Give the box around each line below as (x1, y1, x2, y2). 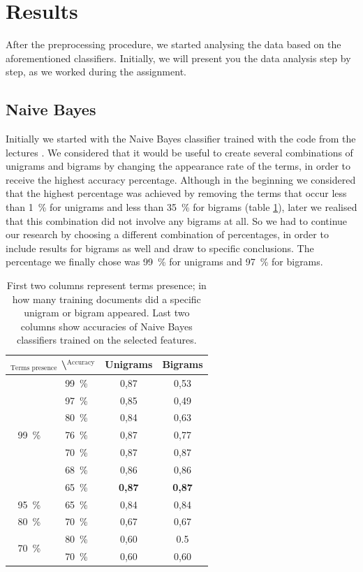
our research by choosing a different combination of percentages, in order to (6, 227, 329, 242)
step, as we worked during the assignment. (6, 64, 186, 79)
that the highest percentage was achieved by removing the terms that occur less (6, 186, 347, 200)
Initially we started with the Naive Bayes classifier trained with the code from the (6, 131, 356, 146)
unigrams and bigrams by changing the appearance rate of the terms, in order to (6, 159, 351, 173)
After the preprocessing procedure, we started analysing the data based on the (6, 37, 341, 52)
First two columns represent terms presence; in (6, 278, 207, 293)
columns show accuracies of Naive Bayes (20, 318, 193, 333)
